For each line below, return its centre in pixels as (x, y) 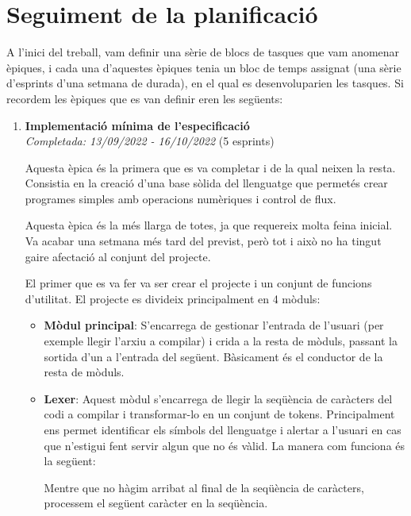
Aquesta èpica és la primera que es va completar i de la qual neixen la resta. (210, 167)
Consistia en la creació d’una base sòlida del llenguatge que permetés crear (206, 183)
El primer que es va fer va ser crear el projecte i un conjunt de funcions (198, 283)
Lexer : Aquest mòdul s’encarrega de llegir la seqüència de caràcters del (218, 398)
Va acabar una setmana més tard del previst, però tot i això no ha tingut (203, 241)
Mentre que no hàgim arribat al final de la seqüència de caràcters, (204, 487)
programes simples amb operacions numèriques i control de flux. (181, 198)
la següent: (70, 461)
